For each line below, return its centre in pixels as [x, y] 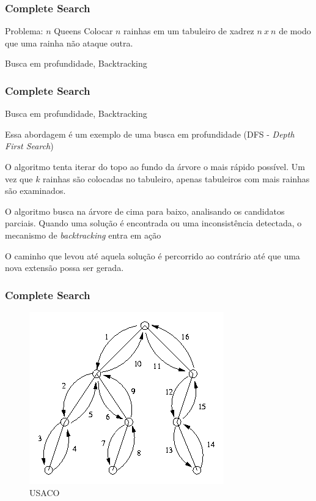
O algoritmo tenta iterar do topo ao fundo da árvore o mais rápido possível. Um [155, 166]
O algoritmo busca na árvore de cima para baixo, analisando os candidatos [145, 211]
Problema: [24, 31]
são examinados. [35, 191]
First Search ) [29, 146]
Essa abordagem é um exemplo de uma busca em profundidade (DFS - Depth [150, 134]
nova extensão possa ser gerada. [64, 268]
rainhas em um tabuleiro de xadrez [189, 31]
